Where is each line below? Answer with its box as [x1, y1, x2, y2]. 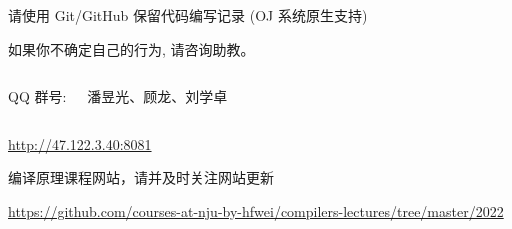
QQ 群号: [8, 86, 67, 107]
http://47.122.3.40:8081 [8, 133, 152, 154]
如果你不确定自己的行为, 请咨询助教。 [8, 38, 255, 59]
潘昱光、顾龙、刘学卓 [87, 86, 228, 107]
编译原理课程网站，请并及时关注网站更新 [8, 167, 274, 188]
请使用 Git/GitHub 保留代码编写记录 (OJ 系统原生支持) [8, 5, 368, 25]
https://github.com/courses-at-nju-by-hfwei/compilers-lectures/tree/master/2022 [8, 200, 504, 221]
